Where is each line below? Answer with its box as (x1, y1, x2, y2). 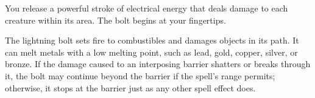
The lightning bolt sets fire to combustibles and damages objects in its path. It (5, 34, 299, 47)
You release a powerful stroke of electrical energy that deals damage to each (5, 2, 288, 14)
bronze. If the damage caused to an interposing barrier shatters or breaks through (5, 57, 311, 70)
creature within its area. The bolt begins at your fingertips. (5, 13, 226, 26)
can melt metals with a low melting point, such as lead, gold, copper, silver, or (5, 45, 298, 58)
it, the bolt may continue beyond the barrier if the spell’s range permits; (5, 69, 275, 82)
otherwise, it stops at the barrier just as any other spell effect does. (5, 81, 256, 94)
